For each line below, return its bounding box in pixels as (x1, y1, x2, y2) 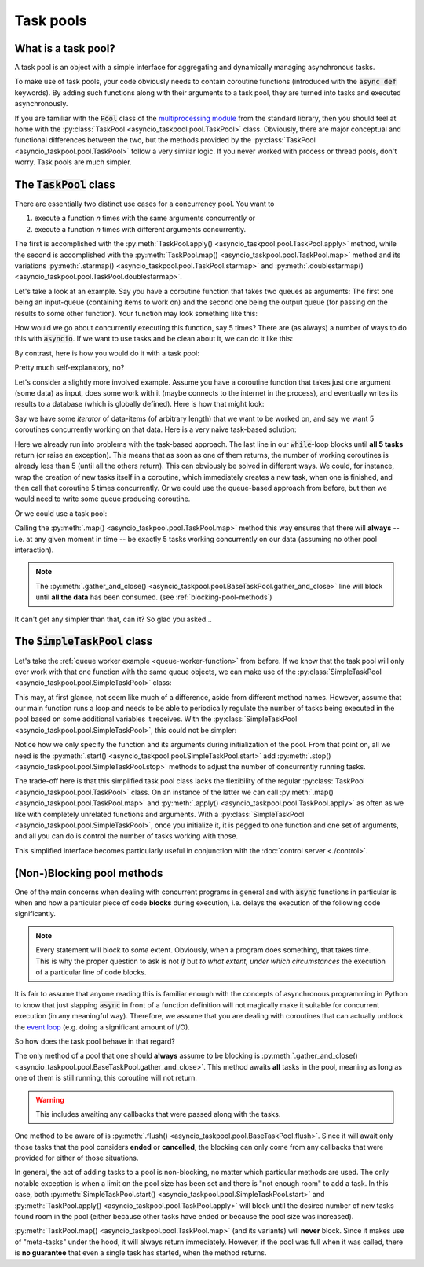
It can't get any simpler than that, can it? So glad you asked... (14, 614, 212, 624)
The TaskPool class (14, 178, 115, 191)
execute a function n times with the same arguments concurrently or (34, 213, 256, 223)
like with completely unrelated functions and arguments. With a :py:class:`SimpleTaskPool (14, 809, 305, 819)
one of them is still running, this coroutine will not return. (14, 1074, 198, 1083)
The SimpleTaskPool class (14, 635, 153, 648)
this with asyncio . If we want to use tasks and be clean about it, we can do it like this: (14, 334, 294, 344)
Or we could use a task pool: (14, 508, 108, 518)
